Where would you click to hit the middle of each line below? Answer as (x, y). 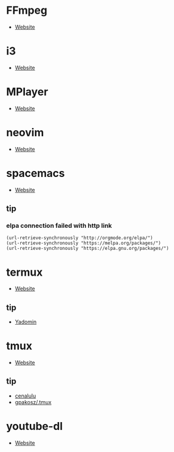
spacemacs (35, 173)
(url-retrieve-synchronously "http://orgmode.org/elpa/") (80, 238)
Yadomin (26, 322)
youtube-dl (35, 427)
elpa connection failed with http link (59, 226)
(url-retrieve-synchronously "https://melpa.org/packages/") (84, 243)
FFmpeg (27, 10)
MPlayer (27, 92)
